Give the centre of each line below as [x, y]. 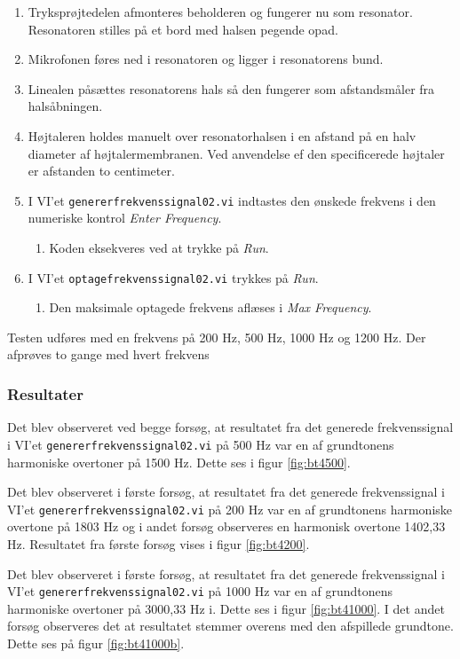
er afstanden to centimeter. [101, 171]
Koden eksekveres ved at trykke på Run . [159, 247]
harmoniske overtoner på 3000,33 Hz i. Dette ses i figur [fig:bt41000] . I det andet [226, 608]
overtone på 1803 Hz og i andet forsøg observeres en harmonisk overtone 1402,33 [226, 526]
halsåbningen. [65, 106]
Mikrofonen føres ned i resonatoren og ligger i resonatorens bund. [206, 59]
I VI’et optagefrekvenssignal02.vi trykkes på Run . [173, 277]
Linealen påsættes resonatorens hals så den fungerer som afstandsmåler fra [231, 88]
